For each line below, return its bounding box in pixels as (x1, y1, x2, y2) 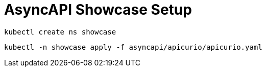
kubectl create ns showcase (4, 27, 116, 36)
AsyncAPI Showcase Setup (4, 1, 192, 18)
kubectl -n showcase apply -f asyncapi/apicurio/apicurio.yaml (4, 43, 262, 51)
